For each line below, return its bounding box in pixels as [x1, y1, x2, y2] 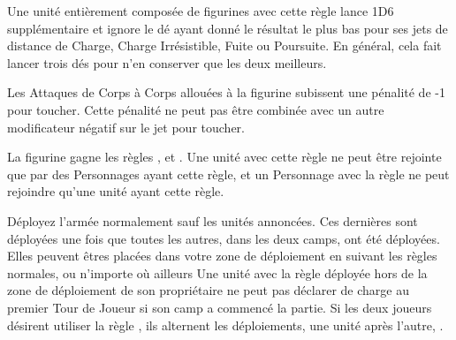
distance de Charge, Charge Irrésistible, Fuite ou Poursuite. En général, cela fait [7, 36, 442, 55]
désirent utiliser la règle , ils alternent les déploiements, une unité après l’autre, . [7, 315, 444, 334]
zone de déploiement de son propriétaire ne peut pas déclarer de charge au [7, 281, 409, 299]
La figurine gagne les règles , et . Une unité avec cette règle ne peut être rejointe [7, 147, 442, 166]
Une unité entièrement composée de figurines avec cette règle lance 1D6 [7, 2, 394, 19]
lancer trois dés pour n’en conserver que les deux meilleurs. [7, 53, 327, 72]
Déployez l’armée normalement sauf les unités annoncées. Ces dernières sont [7, 211, 418, 230]
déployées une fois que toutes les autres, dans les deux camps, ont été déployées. [7, 229, 440, 247]
